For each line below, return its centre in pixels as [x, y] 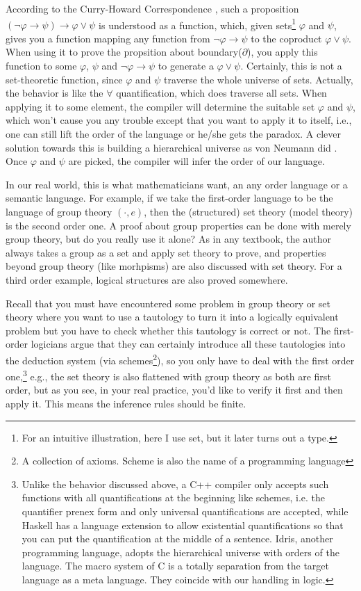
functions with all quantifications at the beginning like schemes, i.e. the [174, 497]
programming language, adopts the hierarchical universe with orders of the [180, 552]
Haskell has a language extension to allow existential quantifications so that [183, 525]
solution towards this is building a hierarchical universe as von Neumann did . [171, 147]
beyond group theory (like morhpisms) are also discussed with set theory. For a [174, 266]
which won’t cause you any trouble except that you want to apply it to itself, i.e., [179, 120]
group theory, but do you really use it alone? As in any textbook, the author [168, 239]
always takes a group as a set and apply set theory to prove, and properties [166, 252]
